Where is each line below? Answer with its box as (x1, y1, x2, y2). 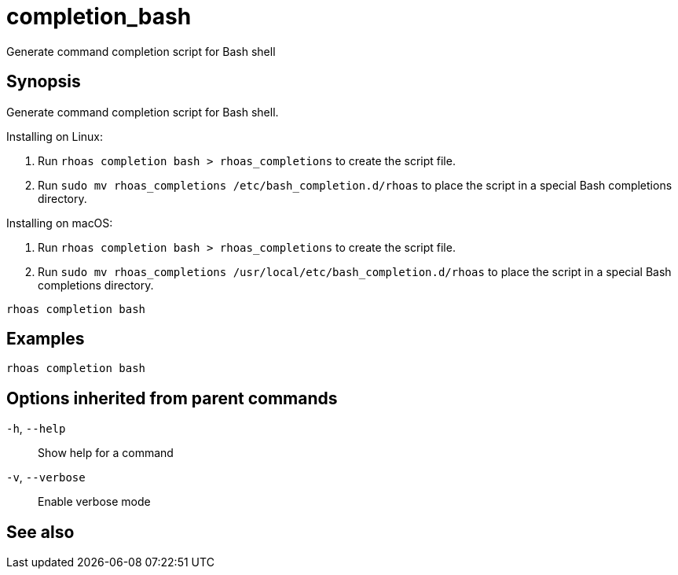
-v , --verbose (6, 470, 86, 485)
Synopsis (6, 72, 81, 92)
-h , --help (6, 422, 66, 436)
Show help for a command (38, 446, 174, 460)
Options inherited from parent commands (6, 388, 338, 408)
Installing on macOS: (6, 216, 113, 230)
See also (6, 522, 75, 542)
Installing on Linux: (6, 129, 104, 143)
